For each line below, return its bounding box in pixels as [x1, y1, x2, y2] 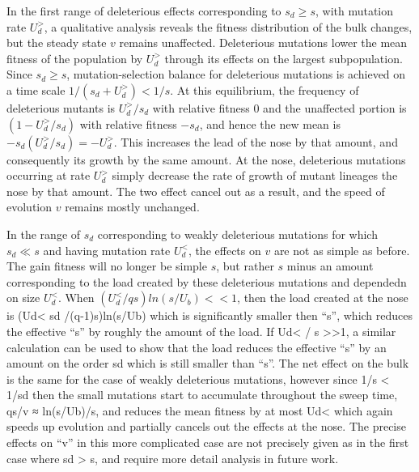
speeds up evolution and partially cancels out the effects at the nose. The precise [6, 418, 406, 435]
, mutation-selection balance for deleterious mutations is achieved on [66, 66, 406, 83]
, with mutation [315, 2, 394, 19]
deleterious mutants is [6, 99, 116, 116]
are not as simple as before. [273, 241, 410, 258]
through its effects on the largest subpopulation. [164, 49, 403, 66]
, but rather [216, 257, 274, 274]
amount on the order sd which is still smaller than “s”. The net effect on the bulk [6, 355, 409, 372]
